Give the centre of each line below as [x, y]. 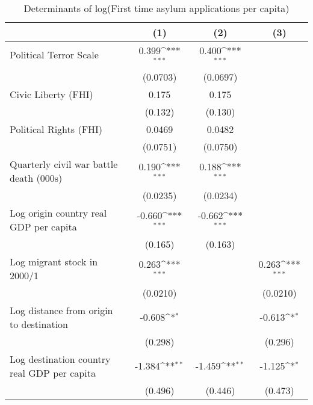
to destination [39, 324]
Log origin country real [58, 212]
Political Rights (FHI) [56, 129]
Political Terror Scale [54, 55]
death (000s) [36, 178]
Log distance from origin [61, 310]
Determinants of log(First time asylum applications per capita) [156, 8]
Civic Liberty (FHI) [51, 94]
